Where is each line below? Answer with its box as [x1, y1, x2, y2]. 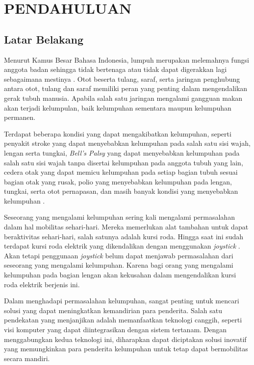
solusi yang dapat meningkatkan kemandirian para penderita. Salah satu [4, 305, 222, 315]
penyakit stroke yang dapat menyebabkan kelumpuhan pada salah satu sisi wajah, [4, 138, 251, 148]
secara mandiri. [4, 353, 50, 363]
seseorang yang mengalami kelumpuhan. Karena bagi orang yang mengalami [4, 260, 233, 270]
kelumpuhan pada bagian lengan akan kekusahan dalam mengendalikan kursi [4, 270, 236, 280]
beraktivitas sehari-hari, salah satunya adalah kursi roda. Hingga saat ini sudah [4, 231, 244, 241]
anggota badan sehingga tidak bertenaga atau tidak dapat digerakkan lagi [4, 64, 227, 74]
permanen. [4, 112, 36, 122]
